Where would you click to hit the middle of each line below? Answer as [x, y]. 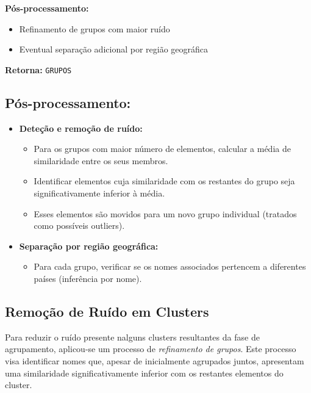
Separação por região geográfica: [89, 246]
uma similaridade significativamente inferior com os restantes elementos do [144, 373]
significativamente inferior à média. [99, 193]
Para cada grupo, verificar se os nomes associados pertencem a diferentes [170, 266]
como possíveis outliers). [79, 225]
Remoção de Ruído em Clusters [107, 311]
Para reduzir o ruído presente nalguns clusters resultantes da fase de [132, 337]
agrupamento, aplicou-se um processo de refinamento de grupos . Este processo [151, 349]
